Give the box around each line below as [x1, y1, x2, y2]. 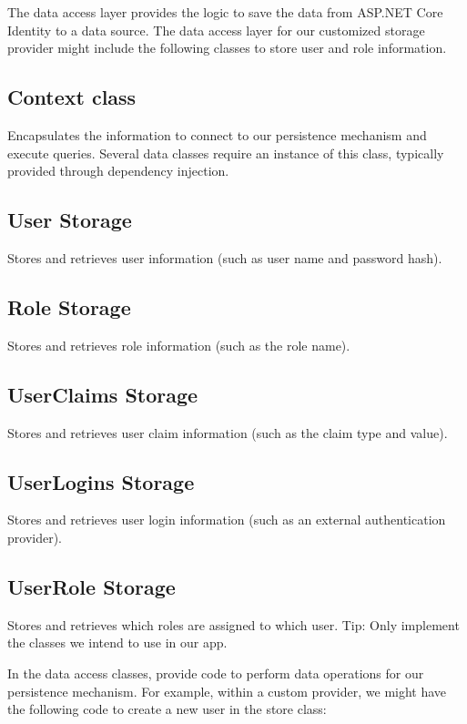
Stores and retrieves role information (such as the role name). [7, 335, 350, 354]
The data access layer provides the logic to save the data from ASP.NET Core [7, 3, 443, 21]
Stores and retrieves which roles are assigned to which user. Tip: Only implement [7, 615, 460, 634]
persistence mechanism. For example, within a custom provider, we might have [7, 681, 447, 700]
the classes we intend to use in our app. [7, 633, 228, 652]
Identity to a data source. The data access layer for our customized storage [7, 20, 425, 39]
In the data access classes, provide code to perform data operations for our [7, 663, 424, 682]
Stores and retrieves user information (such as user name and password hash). [7, 248, 442, 267]
